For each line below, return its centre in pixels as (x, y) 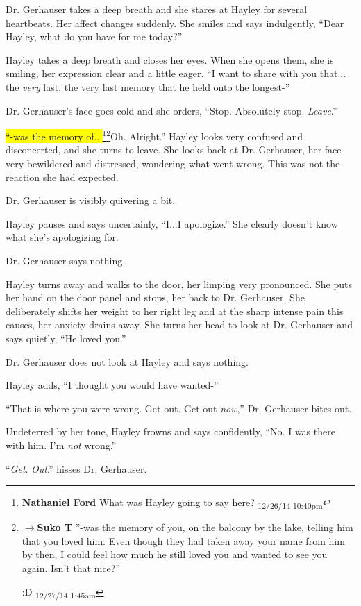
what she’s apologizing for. (62, 237)
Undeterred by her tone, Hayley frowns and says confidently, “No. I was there (170, 431)
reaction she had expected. (62, 177)
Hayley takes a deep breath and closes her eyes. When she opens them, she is (170, 59)
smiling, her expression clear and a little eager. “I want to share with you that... (176, 73)
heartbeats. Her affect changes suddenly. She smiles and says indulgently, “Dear (175, 23)
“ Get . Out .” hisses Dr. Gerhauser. (76, 468)
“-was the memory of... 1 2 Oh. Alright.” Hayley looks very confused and (154, 135)
